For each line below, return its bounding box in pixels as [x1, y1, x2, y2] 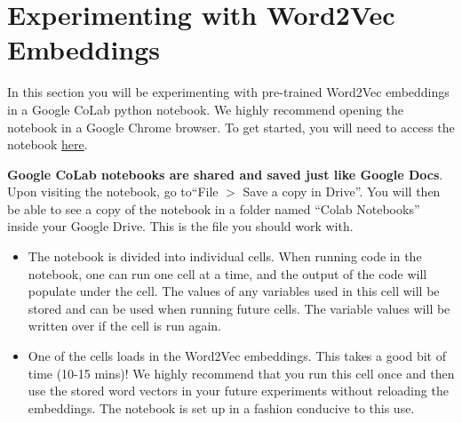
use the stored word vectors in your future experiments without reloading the [28, 381, 449, 400]
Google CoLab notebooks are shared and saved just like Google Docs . [7, 164, 443, 183]
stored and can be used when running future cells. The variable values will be [28, 299, 450, 317]
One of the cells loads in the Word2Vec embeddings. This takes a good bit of [28, 347, 446, 365]
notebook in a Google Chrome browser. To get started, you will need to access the [7, 117, 455, 136]
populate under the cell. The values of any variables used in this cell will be [28, 282, 440, 300]
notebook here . [7, 135, 88, 154]
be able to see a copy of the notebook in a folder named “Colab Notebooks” [7, 199, 420, 218]
